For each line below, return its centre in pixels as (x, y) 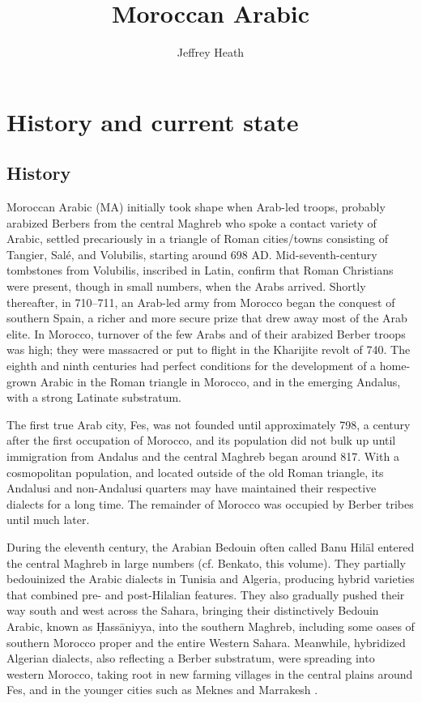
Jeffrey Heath (211, 52)
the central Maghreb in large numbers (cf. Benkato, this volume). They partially (206, 562)
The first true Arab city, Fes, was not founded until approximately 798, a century (209, 424)
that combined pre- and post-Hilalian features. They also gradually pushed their (206, 594)
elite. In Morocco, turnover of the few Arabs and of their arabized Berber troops (206, 333)
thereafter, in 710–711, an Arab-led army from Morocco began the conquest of (201, 302)
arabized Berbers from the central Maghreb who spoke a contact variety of (192, 222)
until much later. (48, 520)
